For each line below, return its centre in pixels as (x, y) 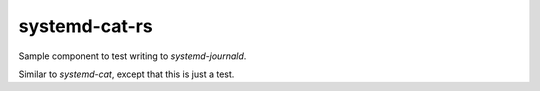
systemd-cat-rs (86, 26)
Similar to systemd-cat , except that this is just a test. (126, 74)
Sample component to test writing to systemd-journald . (132, 56)
